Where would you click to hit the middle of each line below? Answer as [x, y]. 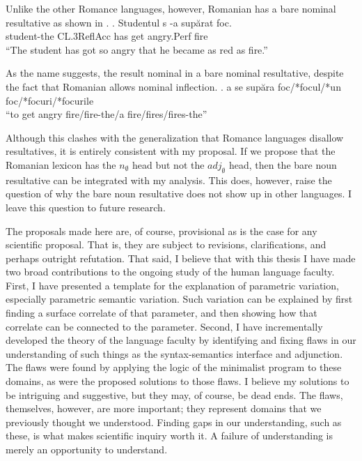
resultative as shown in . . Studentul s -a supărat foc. [119, 22]
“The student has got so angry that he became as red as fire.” [137, 49]
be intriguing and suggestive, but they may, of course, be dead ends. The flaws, [174, 394]
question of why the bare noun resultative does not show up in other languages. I [179, 194]
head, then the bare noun [283, 164]
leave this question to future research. [86, 207]
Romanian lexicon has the [61, 164]
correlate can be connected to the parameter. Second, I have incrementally [164, 326]
